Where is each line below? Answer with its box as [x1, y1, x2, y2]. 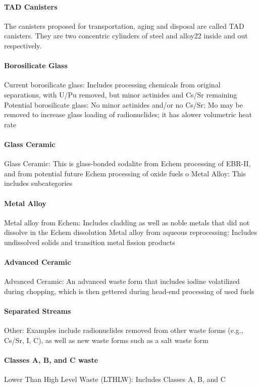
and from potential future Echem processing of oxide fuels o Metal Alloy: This [4, 168, 246, 178]
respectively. [4, 40, 42, 51]
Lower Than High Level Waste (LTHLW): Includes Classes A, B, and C [4, 374, 226, 384]
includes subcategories [4, 178, 73, 188]
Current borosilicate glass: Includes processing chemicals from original [4, 79, 221, 90]
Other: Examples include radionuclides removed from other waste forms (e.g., [4, 325, 243, 335]
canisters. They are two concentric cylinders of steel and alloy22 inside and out [4, 30, 248, 41]
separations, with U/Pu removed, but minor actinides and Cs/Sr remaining [4, 89, 237, 100]
